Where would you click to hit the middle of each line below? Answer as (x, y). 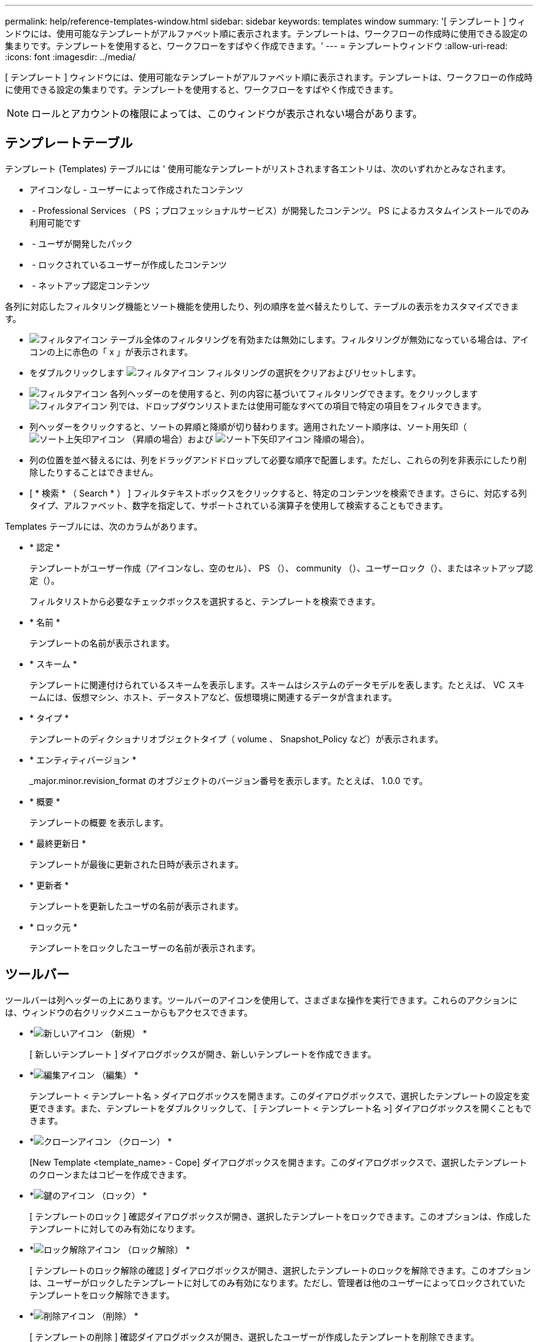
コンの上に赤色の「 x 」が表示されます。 (111, 351)
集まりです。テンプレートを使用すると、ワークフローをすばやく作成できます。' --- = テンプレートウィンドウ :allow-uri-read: (256, 46)
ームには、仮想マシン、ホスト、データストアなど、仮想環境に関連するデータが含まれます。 (213, 697)
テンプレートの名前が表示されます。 (102, 643)
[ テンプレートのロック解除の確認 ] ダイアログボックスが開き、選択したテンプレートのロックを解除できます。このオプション (280, 1270)
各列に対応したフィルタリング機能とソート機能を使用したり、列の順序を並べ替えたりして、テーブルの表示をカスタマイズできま (262, 306)
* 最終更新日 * (58, 843)
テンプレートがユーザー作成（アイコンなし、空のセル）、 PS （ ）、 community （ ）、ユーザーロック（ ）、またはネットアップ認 (281, 568)
